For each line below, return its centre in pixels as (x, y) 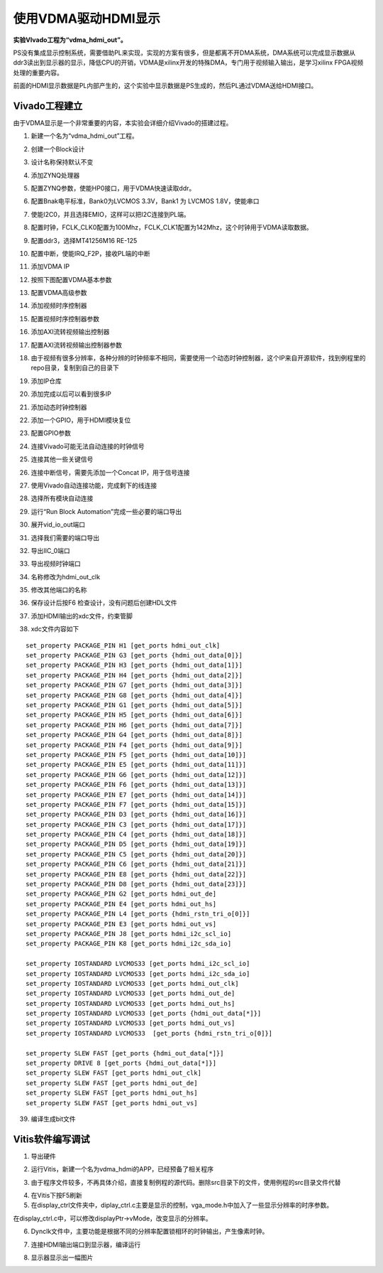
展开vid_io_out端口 (58, 525)
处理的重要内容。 (38, 72)
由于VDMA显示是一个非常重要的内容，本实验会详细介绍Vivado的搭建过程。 (123, 123)
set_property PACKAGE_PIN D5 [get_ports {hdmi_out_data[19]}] (136, 844)
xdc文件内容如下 (55, 629)
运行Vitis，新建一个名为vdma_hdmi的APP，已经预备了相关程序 (122, 1169)
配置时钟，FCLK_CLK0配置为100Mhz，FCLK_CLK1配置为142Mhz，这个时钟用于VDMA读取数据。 (172, 227)
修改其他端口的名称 (59, 590)
